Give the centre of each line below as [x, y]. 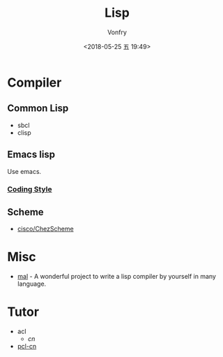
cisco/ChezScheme [46, 229]
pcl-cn [27, 347]
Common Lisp [38, 109]
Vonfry [117, 32]
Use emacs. [24, 171]
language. [32, 284]
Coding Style [30, 189]
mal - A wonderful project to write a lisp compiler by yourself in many [116, 277]
